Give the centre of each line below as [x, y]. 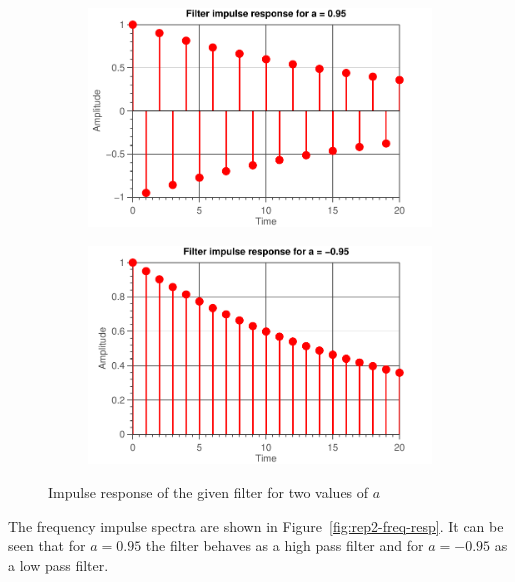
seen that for [47, 545]
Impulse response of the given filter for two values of [208, 492]
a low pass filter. [58, 564]
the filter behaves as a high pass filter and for [284, 545]
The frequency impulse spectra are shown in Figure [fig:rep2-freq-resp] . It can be [256, 525]
